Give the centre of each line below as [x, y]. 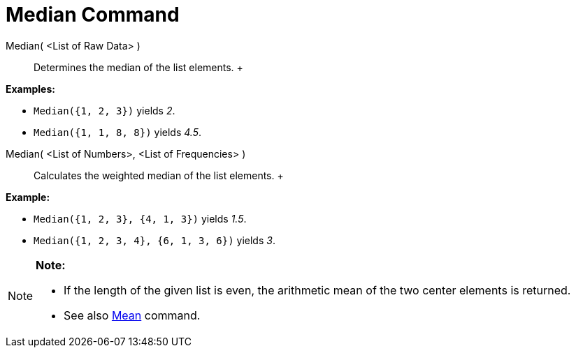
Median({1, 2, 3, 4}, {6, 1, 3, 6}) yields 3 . [154, 240]
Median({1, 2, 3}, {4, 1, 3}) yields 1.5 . [140, 218]
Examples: [30, 89]
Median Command [93, 15]
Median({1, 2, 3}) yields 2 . [105, 110]
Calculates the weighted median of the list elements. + [159, 175]
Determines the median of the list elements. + [138, 67]
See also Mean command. [132, 315]
